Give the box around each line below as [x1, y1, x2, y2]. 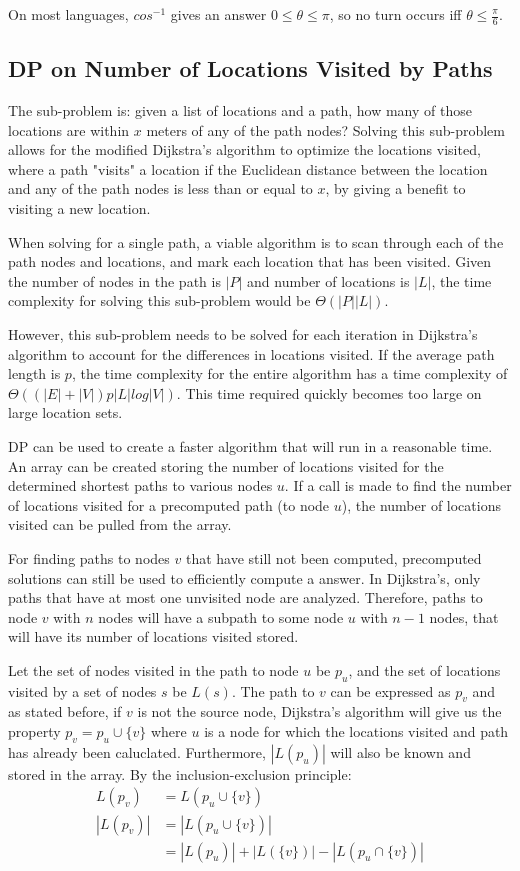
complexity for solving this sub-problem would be [8, 290, 311, 311]
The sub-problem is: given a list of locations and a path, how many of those [8, 100, 472, 121]
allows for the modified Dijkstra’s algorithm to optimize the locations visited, [8, 139, 481, 160]
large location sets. [8, 402, 123, 423]
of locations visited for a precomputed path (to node [8, 494, 330, 515]
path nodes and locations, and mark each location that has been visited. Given [8, 251, 492, 272]
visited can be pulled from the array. [8, 514, 232, 535]
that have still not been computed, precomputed [185, 547, 482, 568]
